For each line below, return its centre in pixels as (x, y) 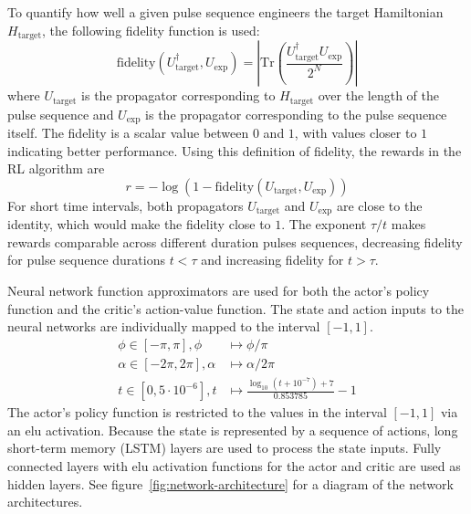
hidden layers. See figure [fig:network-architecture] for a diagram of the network (230, 483)
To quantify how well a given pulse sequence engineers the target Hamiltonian (225, 12)
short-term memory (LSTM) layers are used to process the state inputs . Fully (225, 448)
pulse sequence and (61, 114)
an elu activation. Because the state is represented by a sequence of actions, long (233, 430)
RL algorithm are (56, 168)
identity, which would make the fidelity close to (139, 224)
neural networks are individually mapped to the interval (164, 326)
